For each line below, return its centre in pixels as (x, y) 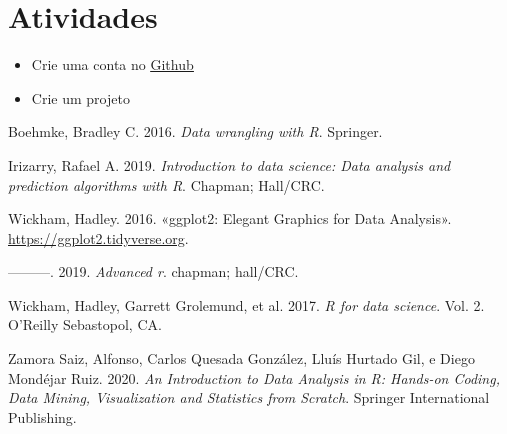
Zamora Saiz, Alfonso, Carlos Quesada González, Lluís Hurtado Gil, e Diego (241, 358)
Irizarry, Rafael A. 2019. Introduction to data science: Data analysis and (229, 164)
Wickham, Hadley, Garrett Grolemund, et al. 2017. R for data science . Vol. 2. (246, 304)
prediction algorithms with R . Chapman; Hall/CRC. (166, 184)
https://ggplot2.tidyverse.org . (98, 237)
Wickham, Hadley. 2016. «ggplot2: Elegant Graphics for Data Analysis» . (230, 218)
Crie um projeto (80, 97)
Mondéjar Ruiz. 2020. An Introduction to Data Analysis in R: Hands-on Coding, (254, 377)
